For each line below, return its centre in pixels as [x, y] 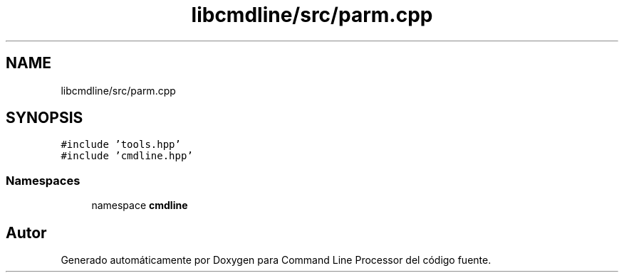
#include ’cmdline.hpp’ [127, 156]
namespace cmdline [140, 205]
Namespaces [43, 180]
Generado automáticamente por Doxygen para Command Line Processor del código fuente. [276, 260]
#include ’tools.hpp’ [121, 145]
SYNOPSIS [45, 118]
